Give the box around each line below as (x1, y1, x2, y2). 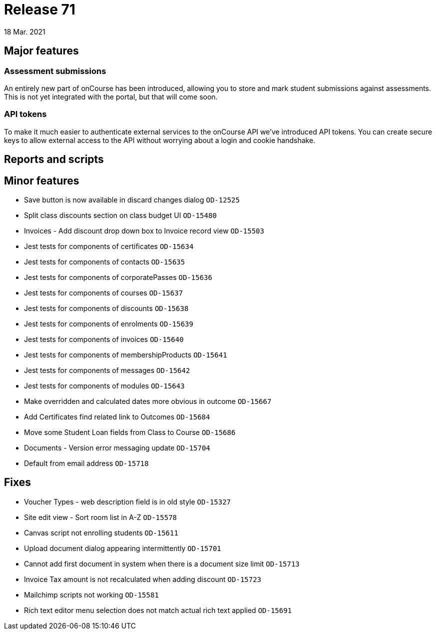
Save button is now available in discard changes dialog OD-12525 (24, 195, 240, 204)
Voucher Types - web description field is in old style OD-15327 (24, 497, 231, 506)
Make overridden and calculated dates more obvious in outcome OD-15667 (24, 396, 272, 405)
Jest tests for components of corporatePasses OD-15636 (24, 272, 212, 281)
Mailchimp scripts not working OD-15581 (24, 590, 159, 599)
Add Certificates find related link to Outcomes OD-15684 (24, 412, 210, 421)
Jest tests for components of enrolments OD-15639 (24, 319, 193, 328)
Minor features (4, 174, 79, 187)
